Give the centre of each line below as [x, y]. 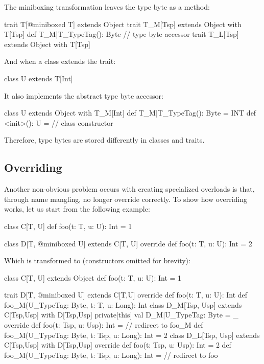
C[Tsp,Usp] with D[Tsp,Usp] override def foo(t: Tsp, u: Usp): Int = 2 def [118, 345]
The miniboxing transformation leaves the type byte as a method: [107, 7]
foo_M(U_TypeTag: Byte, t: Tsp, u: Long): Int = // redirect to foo [111, 355]
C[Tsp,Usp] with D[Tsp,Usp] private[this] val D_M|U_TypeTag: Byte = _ [121, 315]
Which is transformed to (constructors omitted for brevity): [97, 260]
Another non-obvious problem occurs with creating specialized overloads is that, [129, 189]
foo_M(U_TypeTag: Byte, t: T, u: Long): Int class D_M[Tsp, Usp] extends [123, 304]
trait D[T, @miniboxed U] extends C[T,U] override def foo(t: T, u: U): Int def [126, 295]
